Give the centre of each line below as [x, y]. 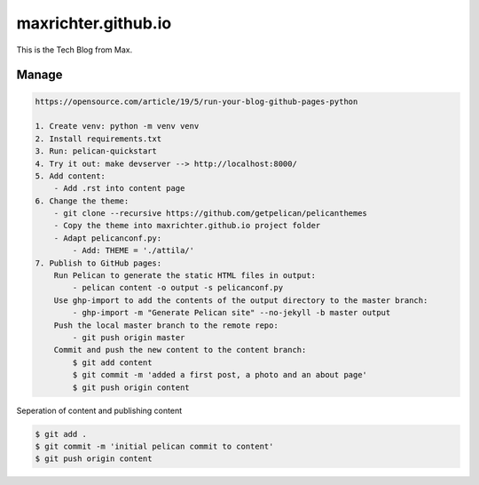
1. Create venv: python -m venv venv [117, 126]
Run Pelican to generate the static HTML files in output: [185, 276]
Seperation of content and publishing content [99, 410]
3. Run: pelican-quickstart [96, 151]
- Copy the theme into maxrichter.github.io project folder [187, 226]
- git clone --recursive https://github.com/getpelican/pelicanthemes [211, 214]
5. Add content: [71, 176]
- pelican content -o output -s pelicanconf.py [178, 288]
